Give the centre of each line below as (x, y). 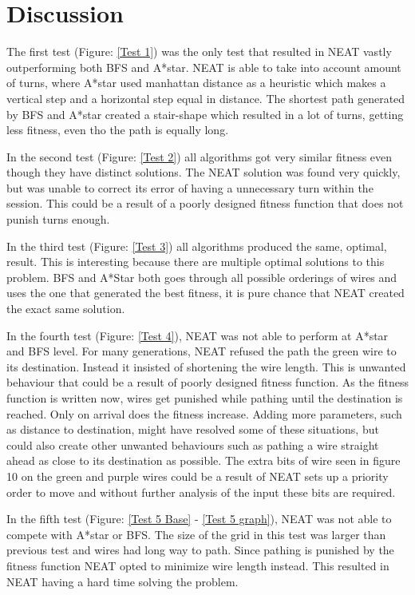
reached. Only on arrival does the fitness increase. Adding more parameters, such (204, 413)
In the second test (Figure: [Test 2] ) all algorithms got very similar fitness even (200, 156)
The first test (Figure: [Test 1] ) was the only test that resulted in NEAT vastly (199, 52)
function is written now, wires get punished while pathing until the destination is (205, 398)
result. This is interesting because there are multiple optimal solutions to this (196, 262)
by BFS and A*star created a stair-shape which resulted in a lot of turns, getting (205, 114)
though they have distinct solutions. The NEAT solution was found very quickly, (204, 172)
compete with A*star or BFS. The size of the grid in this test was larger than (196, 534)
